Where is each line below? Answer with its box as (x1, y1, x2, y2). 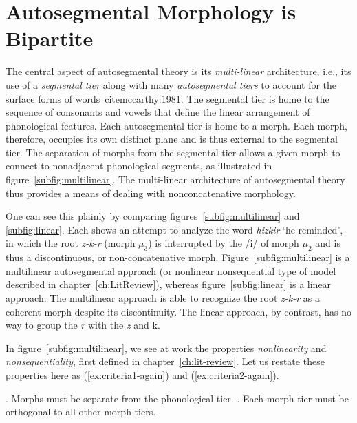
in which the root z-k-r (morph (6, 236, 136, 250)
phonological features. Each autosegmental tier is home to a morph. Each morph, (6, 118, 347, 132)
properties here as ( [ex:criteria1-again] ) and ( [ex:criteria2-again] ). (6, 367, 279, 382)
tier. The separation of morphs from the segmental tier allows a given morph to (6, 145, 340, 159)
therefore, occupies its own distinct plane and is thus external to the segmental (6, 132, 338, 146)
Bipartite (6, 24, 94, 52)
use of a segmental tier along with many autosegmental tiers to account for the (6, 77, 337, 92)
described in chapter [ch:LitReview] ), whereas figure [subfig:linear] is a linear (6, 277, 332, 291)
